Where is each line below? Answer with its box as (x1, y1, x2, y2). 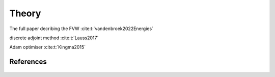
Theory (9, 8, 41, 19)
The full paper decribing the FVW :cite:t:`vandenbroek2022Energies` (9, 25, 154, 32)
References (9, 58, 47, 66)
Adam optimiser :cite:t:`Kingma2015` (9, 44, 86, 50)
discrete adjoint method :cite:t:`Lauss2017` (9, 35, 99, 41)
